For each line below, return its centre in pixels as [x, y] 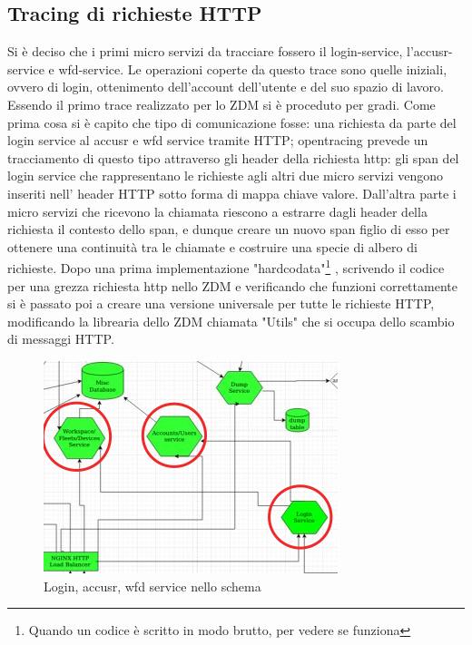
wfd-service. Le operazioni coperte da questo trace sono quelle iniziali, [253, 68]
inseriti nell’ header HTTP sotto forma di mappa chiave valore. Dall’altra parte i [232, 193]
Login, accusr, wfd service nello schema [152, 586]
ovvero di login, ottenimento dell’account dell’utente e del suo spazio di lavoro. [226, 87]
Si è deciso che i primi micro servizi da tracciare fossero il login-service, [205, 51]
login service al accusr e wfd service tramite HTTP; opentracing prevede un [218, 140]
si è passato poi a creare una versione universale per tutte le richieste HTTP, [221, 303]
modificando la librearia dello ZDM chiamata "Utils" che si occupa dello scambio [231, 321]
